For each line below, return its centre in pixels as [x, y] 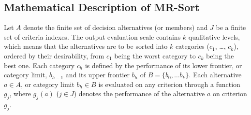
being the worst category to [155, 55]
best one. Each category [39, 65]
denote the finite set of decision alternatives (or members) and [116, 27]
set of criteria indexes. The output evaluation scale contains [92, 36]
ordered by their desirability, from [54, 55]
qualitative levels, [214, 36]
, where [20, 93]
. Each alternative [215, 75]
